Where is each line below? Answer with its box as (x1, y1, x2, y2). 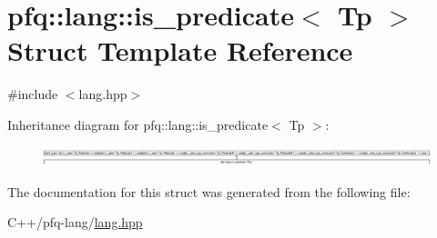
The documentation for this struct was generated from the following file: (7, 182, 411, 201)
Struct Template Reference (7, 32, 353, 69)
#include (7, 84, 58, 104)
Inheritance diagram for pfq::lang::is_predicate (7, 114, 269, 134)
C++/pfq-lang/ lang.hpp (7, 213, 143, 232)
